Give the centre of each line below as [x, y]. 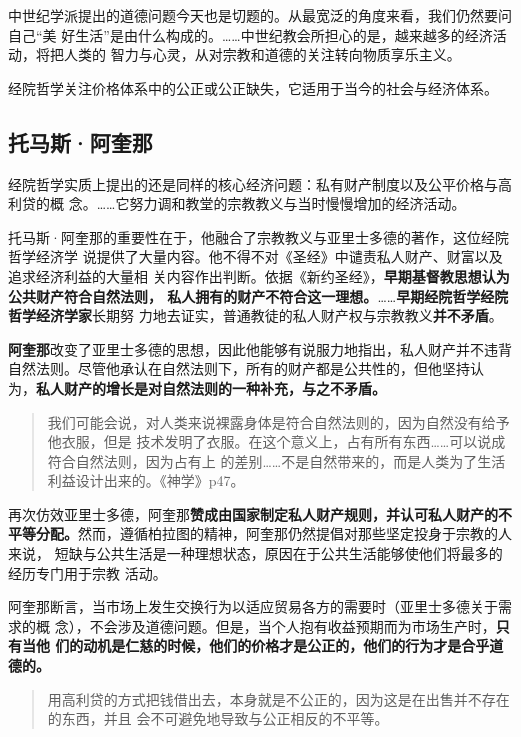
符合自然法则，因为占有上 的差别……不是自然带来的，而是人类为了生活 [276, 460]
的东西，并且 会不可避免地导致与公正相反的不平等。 [218, 718]
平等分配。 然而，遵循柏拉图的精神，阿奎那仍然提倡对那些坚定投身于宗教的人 [260, 533]
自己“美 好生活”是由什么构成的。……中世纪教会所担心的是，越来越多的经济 [250, 34]
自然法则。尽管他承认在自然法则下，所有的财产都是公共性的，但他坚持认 [246, 368]
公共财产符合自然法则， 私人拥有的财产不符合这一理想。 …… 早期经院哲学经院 [258, 295]
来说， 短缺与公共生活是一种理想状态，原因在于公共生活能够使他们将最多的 [255, 553]
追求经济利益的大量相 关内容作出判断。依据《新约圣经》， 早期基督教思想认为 [259, 275]
